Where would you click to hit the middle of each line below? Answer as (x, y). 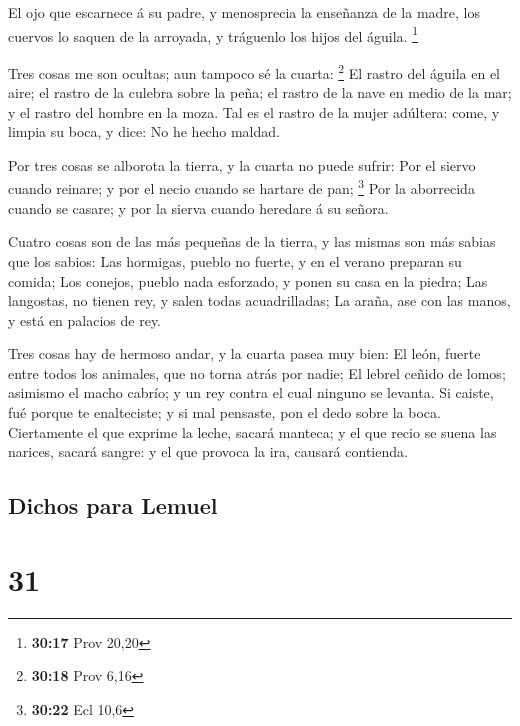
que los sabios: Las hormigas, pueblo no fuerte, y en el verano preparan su (235, 260)
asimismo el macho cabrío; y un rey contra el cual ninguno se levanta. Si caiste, (251, 392)
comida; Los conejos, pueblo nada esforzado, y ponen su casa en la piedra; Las (248, 280)
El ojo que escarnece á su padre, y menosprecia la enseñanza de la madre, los (244, 12)
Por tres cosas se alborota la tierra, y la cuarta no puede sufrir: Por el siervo (242, 164)
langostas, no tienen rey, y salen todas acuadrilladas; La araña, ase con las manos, (259, 300)
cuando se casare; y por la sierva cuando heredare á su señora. (198, 207)
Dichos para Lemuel (113, 505)
